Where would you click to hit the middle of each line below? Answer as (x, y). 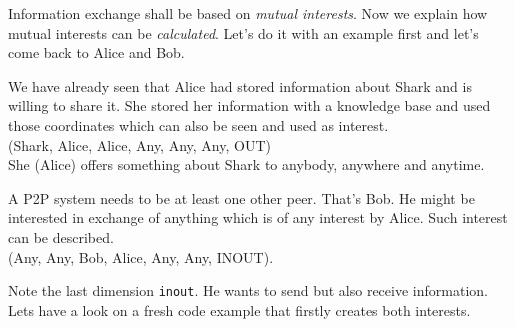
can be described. (61, 236)
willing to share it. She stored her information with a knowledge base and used (249, 105)
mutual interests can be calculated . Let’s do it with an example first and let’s (243, 32)
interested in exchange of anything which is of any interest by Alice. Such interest (258, 217)
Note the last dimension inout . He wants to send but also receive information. (248, 290)
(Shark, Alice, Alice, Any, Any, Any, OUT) (139, 144)
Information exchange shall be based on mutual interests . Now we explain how (248, 13)
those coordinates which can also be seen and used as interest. (198, 124)
